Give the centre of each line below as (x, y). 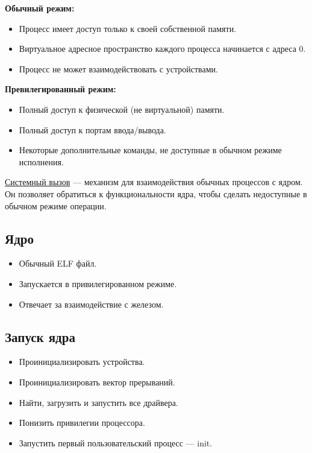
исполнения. (41, 161)
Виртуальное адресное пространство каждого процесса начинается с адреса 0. (162, 49)
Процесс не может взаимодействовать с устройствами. (118, 68)
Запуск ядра (40, 336)
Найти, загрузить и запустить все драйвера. (98, 402)
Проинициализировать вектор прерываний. (97, 382)
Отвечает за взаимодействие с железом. (91, 304)
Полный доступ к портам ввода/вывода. (92, 129)
